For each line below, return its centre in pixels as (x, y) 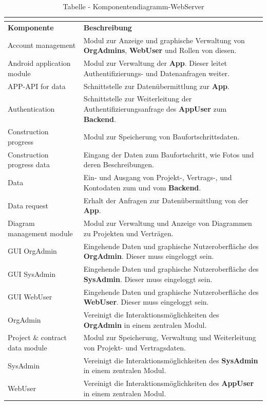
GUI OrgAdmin (32, 251)
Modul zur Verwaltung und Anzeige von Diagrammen (168, 223)
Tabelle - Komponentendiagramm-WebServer (133, 6)
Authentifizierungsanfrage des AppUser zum (155, 109)
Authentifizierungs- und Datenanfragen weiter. (156, 73)
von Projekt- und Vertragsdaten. (135, 347)
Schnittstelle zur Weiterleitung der (138, 99)
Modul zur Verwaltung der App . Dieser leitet (155, 63)
